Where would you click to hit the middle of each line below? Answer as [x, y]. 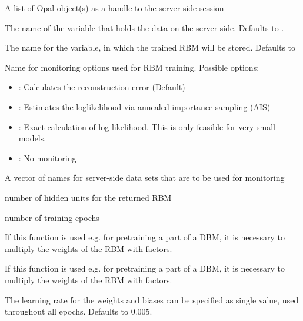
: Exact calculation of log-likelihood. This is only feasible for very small [147, 126]
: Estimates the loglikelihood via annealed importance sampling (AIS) [144, 106]
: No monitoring [47, 158]
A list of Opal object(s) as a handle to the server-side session [114, 8]
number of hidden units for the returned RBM [88, 197]
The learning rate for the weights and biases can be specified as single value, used [152, 300]
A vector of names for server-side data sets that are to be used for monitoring [145, 178]
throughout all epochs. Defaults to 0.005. [79, 311]
